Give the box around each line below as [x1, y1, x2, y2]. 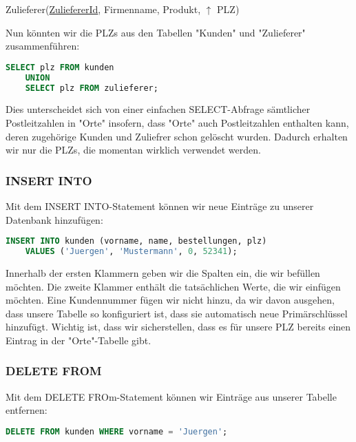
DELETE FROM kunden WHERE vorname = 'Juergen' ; [6, 426, 228, 436]
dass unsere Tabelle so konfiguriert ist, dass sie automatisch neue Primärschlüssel [6, 306, 348, 320]
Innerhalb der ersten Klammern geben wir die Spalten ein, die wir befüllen [6, 265, 320, 280]
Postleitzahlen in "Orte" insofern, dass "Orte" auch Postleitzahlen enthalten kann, [6, 116, 349, 129]
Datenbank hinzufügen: [6, 212, 103, 227]
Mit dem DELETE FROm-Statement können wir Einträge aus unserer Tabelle [6, 389, 337, 403]
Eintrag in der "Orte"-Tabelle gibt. [6, 333, 151, 347]
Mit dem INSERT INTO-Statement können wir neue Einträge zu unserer [6, 199, 314, 213]
